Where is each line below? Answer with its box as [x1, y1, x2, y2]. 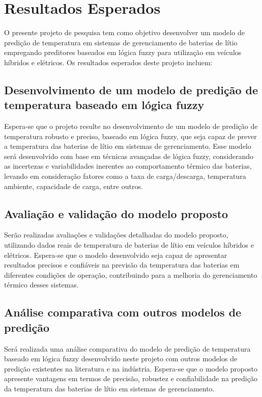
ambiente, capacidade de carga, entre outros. [4, 180, 143, 191]
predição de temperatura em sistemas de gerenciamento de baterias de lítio [4, 37, 238, 47]
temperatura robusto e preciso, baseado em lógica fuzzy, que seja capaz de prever [4, 130, 257, 141]
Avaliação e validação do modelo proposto [4, 205, 228, 221]
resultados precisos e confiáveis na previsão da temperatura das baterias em [4, 259, 240, 270]
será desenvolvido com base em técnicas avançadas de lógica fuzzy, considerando [4, 150, 254, 161]
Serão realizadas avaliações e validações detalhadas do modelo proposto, [4, 229, 228, 240]
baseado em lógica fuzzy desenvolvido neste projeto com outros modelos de [4, 353, 238, 364]
